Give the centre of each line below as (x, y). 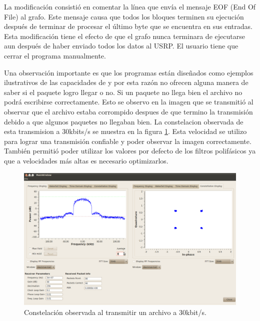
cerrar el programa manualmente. (55, 55)
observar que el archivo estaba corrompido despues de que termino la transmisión (128, 111)
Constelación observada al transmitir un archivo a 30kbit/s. (115, 312)
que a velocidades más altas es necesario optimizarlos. (86, 160)
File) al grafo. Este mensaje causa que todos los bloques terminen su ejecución (124, 16)
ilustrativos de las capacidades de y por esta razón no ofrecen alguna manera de (126, 82)
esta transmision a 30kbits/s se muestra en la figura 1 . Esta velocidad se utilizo (125, 131)
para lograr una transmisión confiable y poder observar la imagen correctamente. (128, 141)
